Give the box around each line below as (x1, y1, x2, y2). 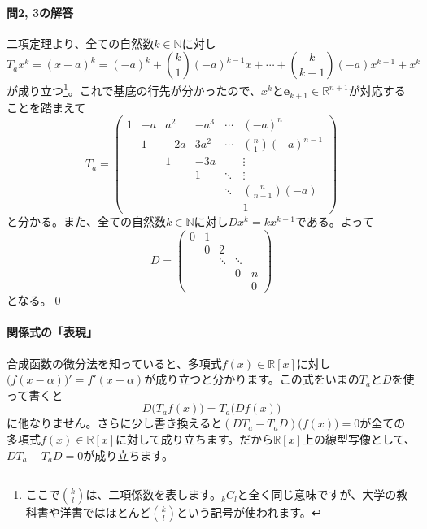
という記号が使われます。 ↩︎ (176, 504, 321, 521)
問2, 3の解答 (7, 3, 73, 20)
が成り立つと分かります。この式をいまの (144, 371, 359, 388)
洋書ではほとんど (59, 504, 151, 521)
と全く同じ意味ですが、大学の (237, 486, 397, 503)
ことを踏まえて (7, 98, 86, 115)
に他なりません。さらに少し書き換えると (7, 414, 223, 431)
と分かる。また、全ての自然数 (7, 213, 166, 230)
